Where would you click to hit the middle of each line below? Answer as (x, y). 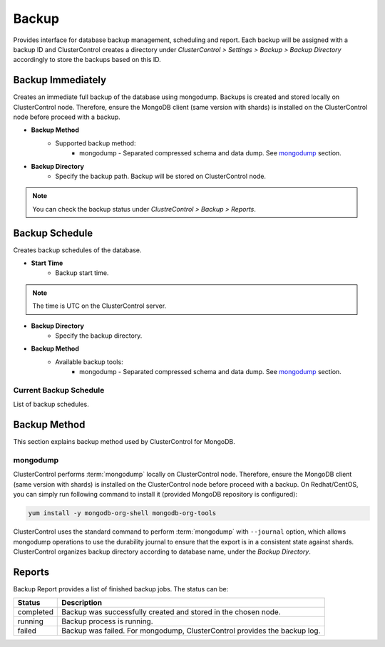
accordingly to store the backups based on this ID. (87, 60)
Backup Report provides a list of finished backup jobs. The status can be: (121, 589)
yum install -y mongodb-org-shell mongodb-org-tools (122, 513)
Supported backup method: (96, 143)
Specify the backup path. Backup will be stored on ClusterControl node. (161, 176)
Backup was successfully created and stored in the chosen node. (171, 612)
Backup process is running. (107, 621)
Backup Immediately (60, 80)
